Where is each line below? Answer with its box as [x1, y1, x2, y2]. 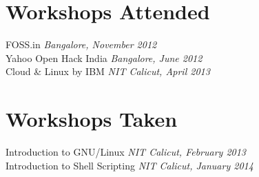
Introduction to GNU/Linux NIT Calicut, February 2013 [6, 145, 246, 159]
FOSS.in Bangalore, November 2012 [6, 37, 157, 52]
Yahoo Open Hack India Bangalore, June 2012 [6, 50, 203, 65]
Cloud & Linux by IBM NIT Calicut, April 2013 [6, 64, 210, 79]
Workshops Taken [6, 105, 178, 133]
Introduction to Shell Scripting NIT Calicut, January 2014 [6, 158, 253, 172]
